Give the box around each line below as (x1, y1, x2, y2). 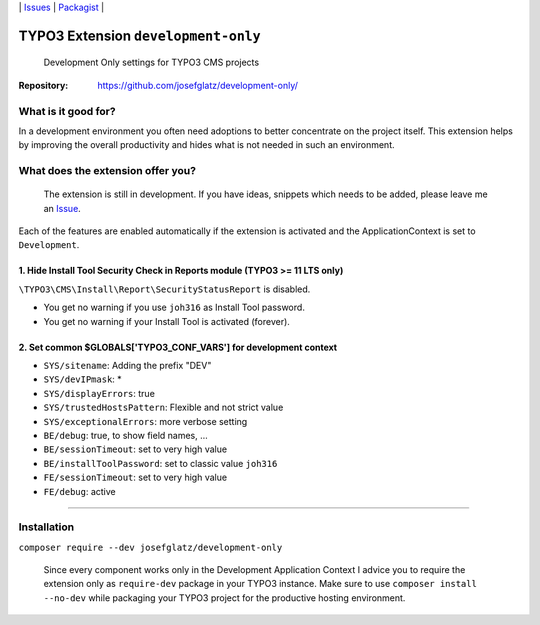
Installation (18, 520, 75, 534)
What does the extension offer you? (18, 164, 197, 178)
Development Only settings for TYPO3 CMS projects (43, 56, 260, 69)
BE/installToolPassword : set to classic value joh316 (43, 457, 278, 469)
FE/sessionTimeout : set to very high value (43, 471, 228, 484)
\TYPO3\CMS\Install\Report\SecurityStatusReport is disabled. (18, 283, 311, 295)
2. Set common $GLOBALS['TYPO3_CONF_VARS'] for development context (18, 341, 338, 353)
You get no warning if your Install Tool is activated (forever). (43, 315, 290, 327)
